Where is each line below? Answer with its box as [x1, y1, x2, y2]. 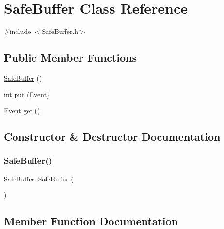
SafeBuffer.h [42, 26, 79, 36]
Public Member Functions [4, 50, 137, 65]
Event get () [4, 105, 40, 115]
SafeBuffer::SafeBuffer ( [4, 173, 74, 183]
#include [4, 26, 31, 36]
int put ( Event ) [4, 89, 49, 99]
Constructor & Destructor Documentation [4, 129, 221, 144]
